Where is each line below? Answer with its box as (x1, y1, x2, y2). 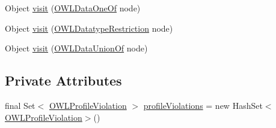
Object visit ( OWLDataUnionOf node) (5, 42, 148, 54)
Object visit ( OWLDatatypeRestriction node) (5, 22, 173, 34)
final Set (5, 99, 35, 111)
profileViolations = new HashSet (143, 99, 263, 111)
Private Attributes (5, 71, 122, 90)
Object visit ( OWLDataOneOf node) (5, 2, 141, 14)
